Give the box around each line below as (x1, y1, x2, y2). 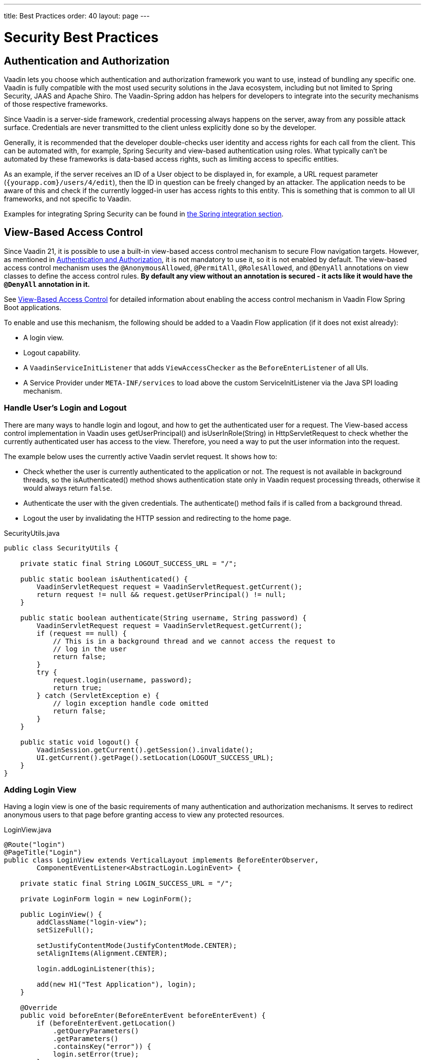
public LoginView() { (20, 911, 102, 919)
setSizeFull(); (36, 926, 94, 934)
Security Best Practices (4, 29, 159, 46)
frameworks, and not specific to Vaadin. (4, 194, 131, 203)
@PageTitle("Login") (4, 848, 82, 857)
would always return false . (23, 483, 113, 492)
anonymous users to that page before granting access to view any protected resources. (4, 811, 284, 819)
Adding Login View (4, 784, 77, 795)
